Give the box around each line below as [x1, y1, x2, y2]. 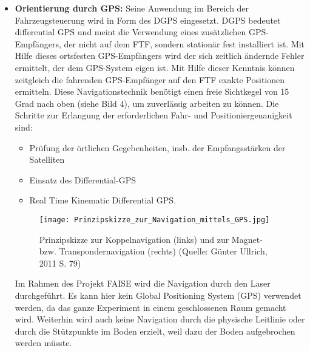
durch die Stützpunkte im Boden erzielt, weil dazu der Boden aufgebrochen [15, 324, 295, 337]
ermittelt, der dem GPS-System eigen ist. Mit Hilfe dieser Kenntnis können [15, 61, 295, 73]
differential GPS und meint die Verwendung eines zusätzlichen [15, 26, 246, 38]
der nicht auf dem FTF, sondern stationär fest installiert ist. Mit [64, 37, 305, 50]
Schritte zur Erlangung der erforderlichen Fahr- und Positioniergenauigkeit [15, 109, 292, 121]
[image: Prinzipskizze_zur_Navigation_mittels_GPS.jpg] [39, 215, 270, 224]
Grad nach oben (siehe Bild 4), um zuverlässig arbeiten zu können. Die [15, 97, 279, 109]
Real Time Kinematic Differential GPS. [29, 194, 177, 206]
